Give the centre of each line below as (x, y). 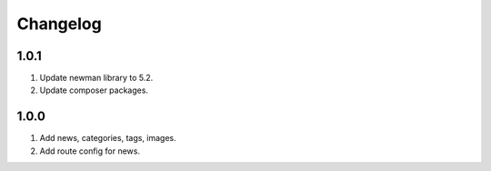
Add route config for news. (90, 151)
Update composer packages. (94, 90)
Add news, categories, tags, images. (108, 138)
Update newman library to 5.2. (96, 78)
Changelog (59, 24)
